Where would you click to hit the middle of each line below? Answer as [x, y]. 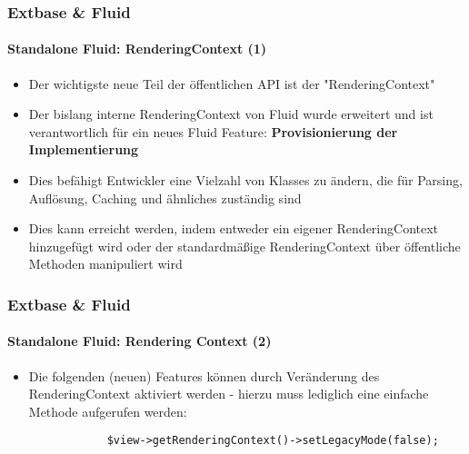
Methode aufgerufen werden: [108, 411]
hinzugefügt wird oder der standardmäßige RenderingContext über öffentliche [244, 246]
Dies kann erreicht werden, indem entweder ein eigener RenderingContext [234, 228]
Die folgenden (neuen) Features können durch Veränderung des [204, 375]
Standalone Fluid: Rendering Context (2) [140, 341]
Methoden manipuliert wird [105, 264]
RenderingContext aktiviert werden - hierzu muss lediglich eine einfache [229, 394]
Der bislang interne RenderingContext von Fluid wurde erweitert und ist [231, 114]
